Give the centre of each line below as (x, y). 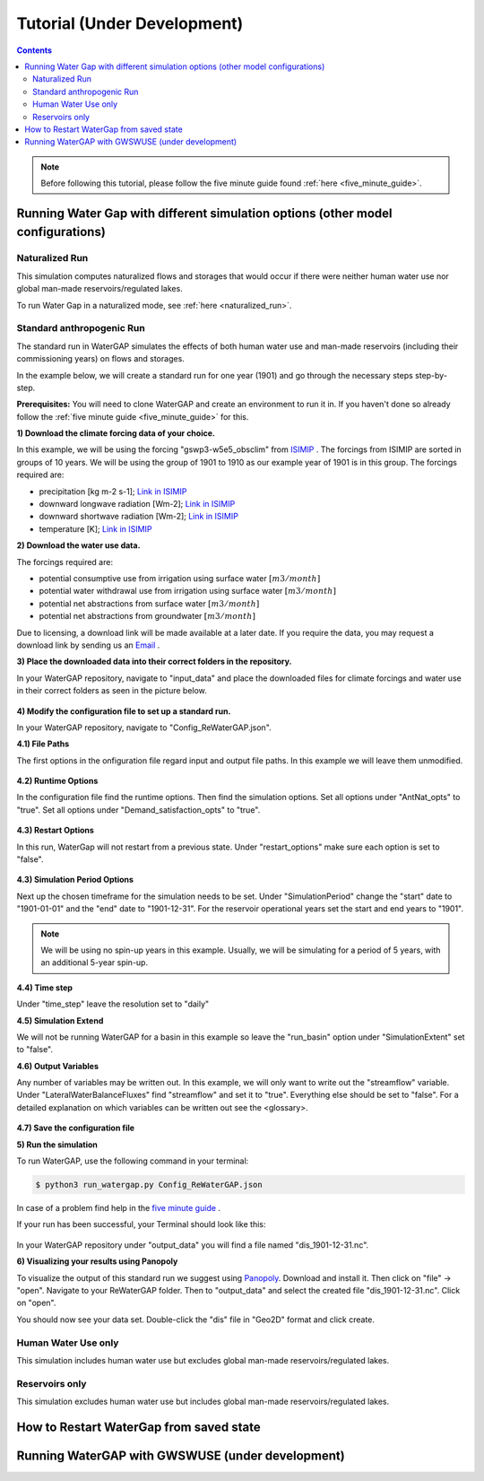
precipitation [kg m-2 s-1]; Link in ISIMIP (113, 491)
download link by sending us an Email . (88, 645)
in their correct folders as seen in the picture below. (112, 691)
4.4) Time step (45, 988)
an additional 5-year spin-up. (94, 963)
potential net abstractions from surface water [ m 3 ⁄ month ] (149, 603)
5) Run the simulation (57, 1145)
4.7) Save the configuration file (75, 1128)
